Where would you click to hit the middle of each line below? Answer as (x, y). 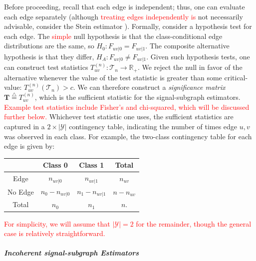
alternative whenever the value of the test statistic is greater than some (113, 77)
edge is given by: (29, 146)
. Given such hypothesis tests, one (198, 56)
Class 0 (55, 165)
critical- (236, 77)
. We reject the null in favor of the (190, 67)
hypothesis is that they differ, (49, 56)
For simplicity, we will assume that (57, 223)
